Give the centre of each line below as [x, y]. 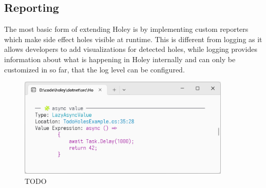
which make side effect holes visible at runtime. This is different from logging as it [133, 39]
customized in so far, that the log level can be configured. [94, 69]
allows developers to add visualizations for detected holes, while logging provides [131, 49]
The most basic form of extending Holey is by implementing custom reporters [126, 29]
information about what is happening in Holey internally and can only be [120, 59]
